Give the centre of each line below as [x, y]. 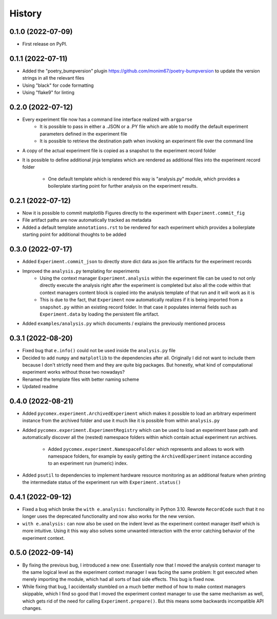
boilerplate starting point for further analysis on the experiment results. [123, 186]
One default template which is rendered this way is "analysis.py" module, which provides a [144, 179]
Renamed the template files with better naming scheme [81, 379]
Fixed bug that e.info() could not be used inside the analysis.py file [99, 351]
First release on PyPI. [45, 44]
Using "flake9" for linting [48, 93]
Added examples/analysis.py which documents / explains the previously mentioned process [124, 323]
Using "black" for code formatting [58, 85]
